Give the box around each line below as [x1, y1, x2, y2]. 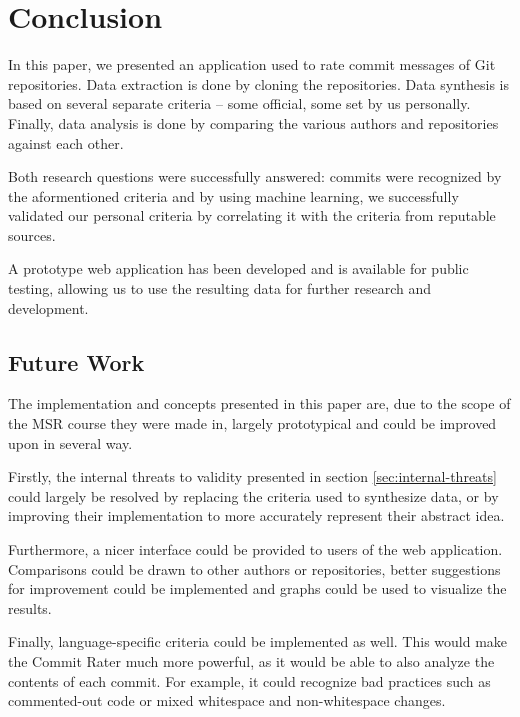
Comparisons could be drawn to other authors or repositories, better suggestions [8, 558, 501, 579]
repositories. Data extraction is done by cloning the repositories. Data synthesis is [8, 73, 509, 94]
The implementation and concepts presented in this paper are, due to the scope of [8, 393, 511, 414]
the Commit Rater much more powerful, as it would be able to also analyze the [8, 650, 495, 671]
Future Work [8, 346, 145, 377]
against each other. [8, 132, 124, 153]
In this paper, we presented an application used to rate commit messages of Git [8, 54, 496, 75]
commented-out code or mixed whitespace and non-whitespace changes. [8, 690, 446, 711]
